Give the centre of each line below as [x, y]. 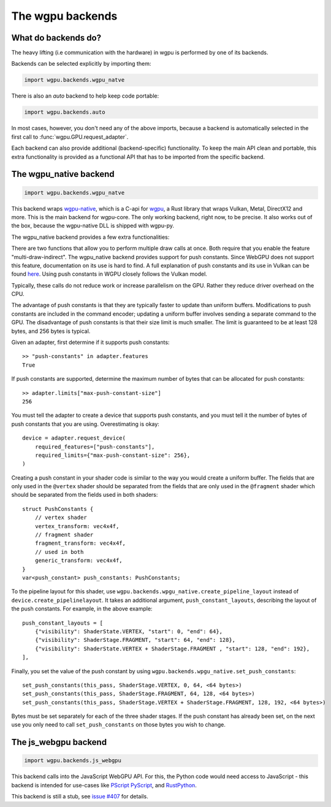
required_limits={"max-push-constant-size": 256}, [112, 455]
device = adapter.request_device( [74, 438]
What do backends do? [56, 38]
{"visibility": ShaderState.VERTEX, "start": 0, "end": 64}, [129, 631]
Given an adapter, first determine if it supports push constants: [90, 342]
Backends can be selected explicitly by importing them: [81, 64]
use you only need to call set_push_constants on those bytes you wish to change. [119, 725]
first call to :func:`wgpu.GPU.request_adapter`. [70, 137]
